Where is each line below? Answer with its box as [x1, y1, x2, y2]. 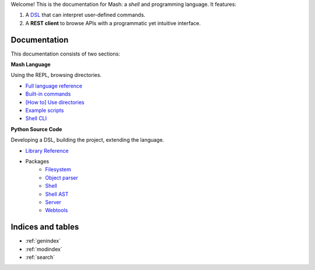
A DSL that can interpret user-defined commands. [25, 12, 146, 19]
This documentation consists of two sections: [10, 50, 121, 57]
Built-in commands [25, 90, 71, 97]
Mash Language [10, 61, 51, 68]
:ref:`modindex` [25, 246, 62, 253]
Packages [25, 157, 50, 164]
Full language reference [25, 82, 83, 89]
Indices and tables [10, 222, 79, 232]
